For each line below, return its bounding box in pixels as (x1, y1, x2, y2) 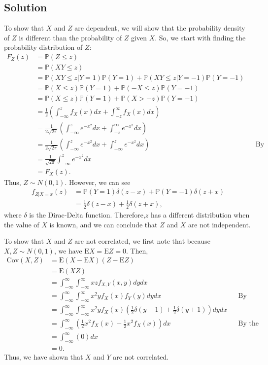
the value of (4, 219, 39, 229)
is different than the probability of (19, 32, 122, 42)
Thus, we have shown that (4, 352, 83, 362)
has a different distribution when (151, 210, 250, 220)
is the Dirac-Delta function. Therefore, (29, 210, 145, 220)
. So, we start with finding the (155, 32, 246, 42)
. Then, (126, 245, 148, 255)
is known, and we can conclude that (49, 219, 158, 229)
